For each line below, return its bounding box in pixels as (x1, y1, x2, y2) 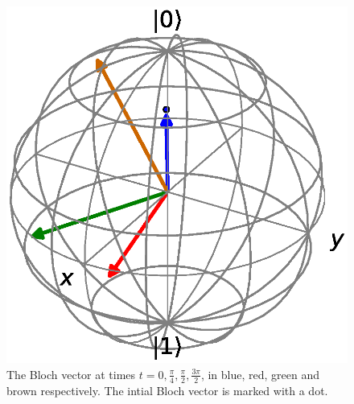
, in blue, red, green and (200, 365, 319, 382)
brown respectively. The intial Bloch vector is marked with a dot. (6, 381, 328, 398)
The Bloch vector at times (6, 365, 136, 382)
